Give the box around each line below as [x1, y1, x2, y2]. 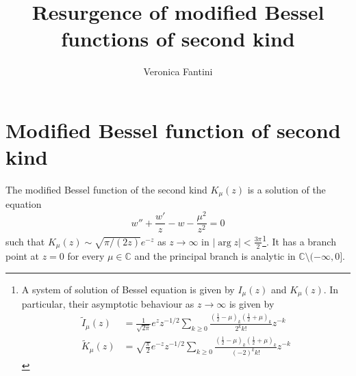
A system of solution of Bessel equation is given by [21, 282, 235, 296]
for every [67, 249, 105, 263]
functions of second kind [61, 25, 295, 53]
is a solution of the [247, 183, 326, 197]
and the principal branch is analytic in [134, 249, 296, 263]
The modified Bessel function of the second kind [5, 183, 207, 197]
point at [5, 249, 40, 263]
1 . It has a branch [262, 232, 336, 248]
